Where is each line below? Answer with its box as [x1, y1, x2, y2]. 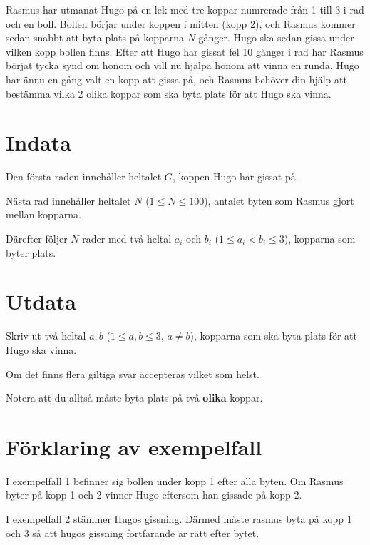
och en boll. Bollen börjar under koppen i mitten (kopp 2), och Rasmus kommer [6, 16, 356, 31]
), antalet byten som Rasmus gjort [204, 193, 354, 208]
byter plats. [6, 245, 56, 260]
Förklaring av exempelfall [6, 432, 262, 461]
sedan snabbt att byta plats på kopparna [6, 30, 184, 45]
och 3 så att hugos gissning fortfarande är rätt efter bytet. [6, 525, 259, 540]
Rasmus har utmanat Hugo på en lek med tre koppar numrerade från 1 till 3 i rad [6, 2, 364, 16]
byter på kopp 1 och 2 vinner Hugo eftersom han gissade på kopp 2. [6, 487, 302, 502]
